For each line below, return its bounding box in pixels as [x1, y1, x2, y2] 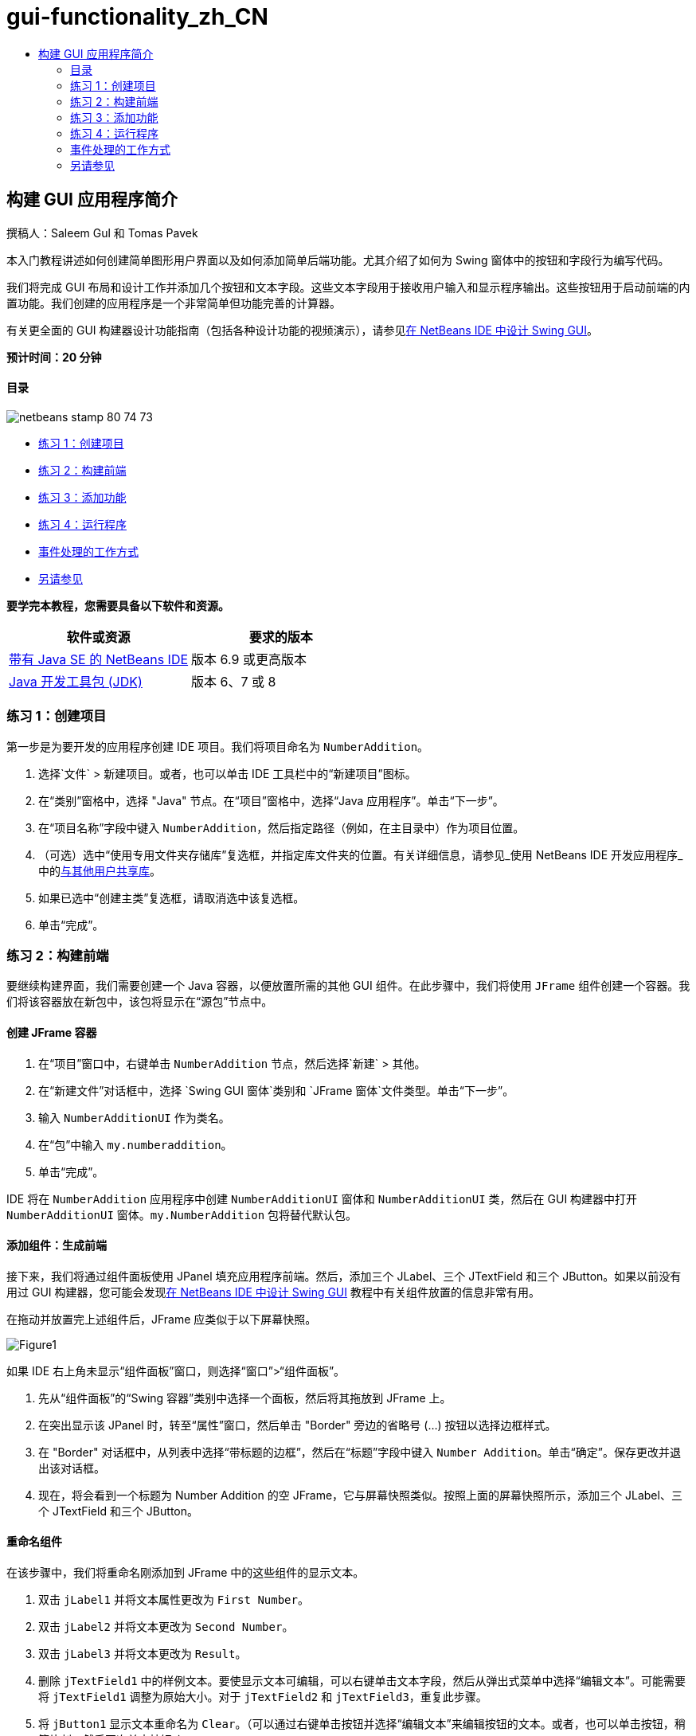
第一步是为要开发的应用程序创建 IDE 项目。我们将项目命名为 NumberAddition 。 [6, 739, 429, 753]
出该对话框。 [38, 1460, 105, 1475]
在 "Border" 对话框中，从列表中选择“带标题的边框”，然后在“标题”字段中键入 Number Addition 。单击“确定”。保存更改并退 [38, 1445, 681, 1459]
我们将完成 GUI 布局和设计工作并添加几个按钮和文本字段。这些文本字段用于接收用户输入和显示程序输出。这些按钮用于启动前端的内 [6, 280, 690, 294]
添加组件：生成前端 [6, 1238, 107, 1253]
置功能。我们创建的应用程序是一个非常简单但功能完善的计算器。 [6, 295, 341, 310]
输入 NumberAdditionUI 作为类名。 [38, 1110, 230, 1124]
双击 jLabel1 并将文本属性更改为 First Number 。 [38, 1592, 309, 1606]
